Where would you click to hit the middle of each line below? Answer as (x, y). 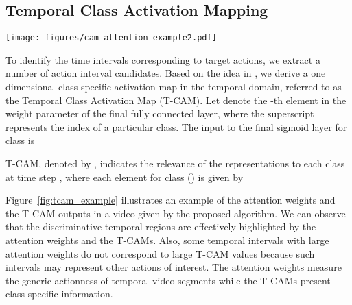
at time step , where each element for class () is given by (125, 176)
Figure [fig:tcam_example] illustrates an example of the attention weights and (171, 200)
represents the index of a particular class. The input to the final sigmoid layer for (176, 126)
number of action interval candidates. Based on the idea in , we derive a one (166, 73)
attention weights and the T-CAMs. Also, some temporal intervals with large (167, 240)
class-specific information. (59, 294)
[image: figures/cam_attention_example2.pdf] (111, 38)
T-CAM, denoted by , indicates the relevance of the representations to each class (175, 163)
